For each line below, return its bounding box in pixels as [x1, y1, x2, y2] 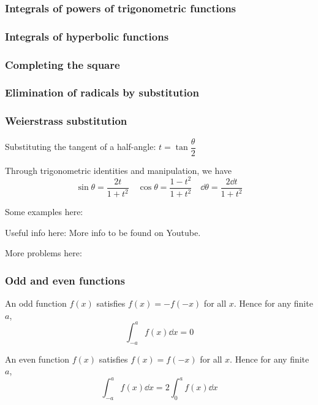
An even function [5, 352, 70, 365]
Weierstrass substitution [5, 113, 127, 128]
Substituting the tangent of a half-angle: [5, 140, 156, 153]
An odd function [5, 297, 67, 310]
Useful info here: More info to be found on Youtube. [5, 226, 201, 238]
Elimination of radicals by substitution [5, 85, 199, 100]
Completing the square [5, 57, 120, 72]
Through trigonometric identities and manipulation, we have [5, 163, 232, 176]
